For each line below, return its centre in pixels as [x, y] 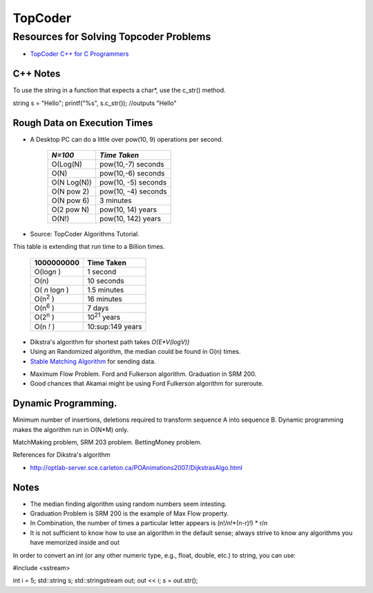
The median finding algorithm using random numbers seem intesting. [128, 504]
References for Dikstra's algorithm [61, 455]
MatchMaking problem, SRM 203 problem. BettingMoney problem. [107, 442]
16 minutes [105, 299]
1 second [102, 272]
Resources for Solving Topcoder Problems [112, 37]
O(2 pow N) [70, 209]
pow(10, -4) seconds [133, 191]
